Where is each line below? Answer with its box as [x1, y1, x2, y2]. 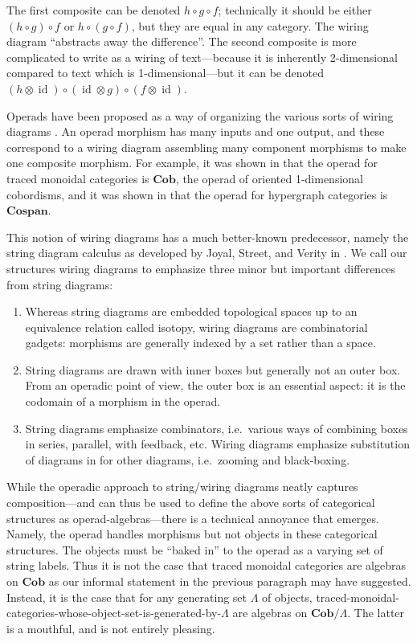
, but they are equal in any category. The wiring [131, 17, 369, 34]
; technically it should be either [218, 2, 372, 18]
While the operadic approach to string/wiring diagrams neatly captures [6, 478, 358, 495]
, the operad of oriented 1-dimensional [175, 170, 363, 186]
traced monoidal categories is [6, 170, 149, 186]
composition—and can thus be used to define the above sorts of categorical [6, 494, 375, 511]
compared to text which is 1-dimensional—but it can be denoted [6, 64, 324, 81]
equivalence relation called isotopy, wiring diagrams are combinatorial [25, 318, 368, 335]
